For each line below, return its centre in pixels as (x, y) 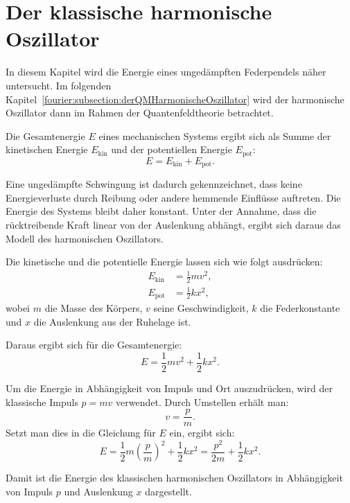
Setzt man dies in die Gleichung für (81, 433)
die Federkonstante (300, 308)
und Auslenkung (98, 491)
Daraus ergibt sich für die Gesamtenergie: (94, 345)
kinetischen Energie (47, 149)
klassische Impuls (42, 401)
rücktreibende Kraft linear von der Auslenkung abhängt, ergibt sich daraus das (173, 224)
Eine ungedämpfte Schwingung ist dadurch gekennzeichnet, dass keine (154, 184)
